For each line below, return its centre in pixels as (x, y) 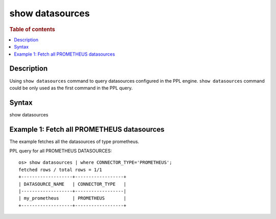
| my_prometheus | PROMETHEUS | (73, 198)
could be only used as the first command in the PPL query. (71, 88)
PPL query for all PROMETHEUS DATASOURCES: (61, 151)
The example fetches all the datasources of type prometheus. (74, 141)
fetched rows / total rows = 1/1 (60, 169)
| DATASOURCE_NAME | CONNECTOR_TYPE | (73, 184)
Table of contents (32, 29)
